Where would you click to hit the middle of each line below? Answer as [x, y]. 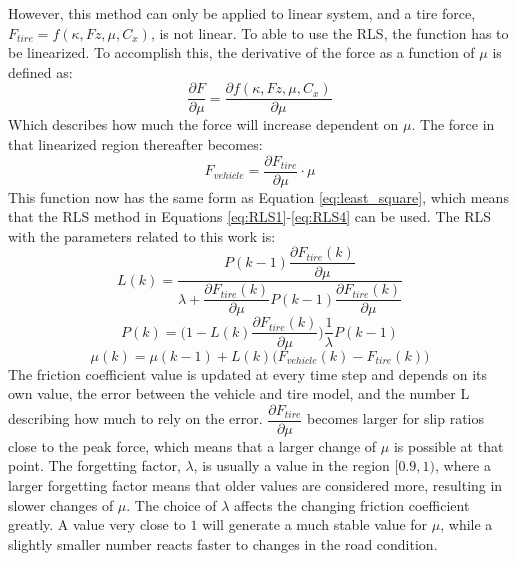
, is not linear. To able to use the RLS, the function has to [329, 32]
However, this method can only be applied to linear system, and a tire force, [242, 13]
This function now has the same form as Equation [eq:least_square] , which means [258, 196]
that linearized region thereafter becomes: [135, 144]
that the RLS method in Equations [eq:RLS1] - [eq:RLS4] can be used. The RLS [250, 216]
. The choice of [171, 504]
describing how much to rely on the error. [135, 418]
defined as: [40, 71]
